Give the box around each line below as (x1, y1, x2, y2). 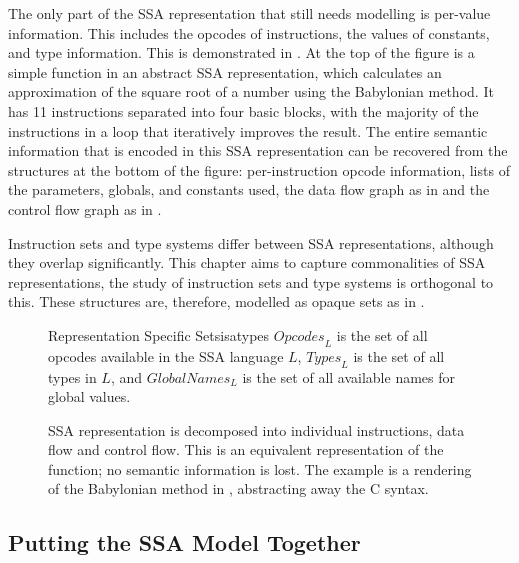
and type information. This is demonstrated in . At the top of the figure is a (8, 42, 475, 63)
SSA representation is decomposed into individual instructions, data (48, 419, 465, 440)
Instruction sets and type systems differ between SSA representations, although (8, 232, 494, 253)
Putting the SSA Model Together (8, 527, 361, 558)
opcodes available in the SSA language (48, 345, 284, 366)
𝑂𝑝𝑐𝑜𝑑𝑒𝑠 (273, 329, 325, 344)
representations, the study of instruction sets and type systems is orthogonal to (8, 271, 494, 292)
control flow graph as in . (8, 198, 162, 219)
